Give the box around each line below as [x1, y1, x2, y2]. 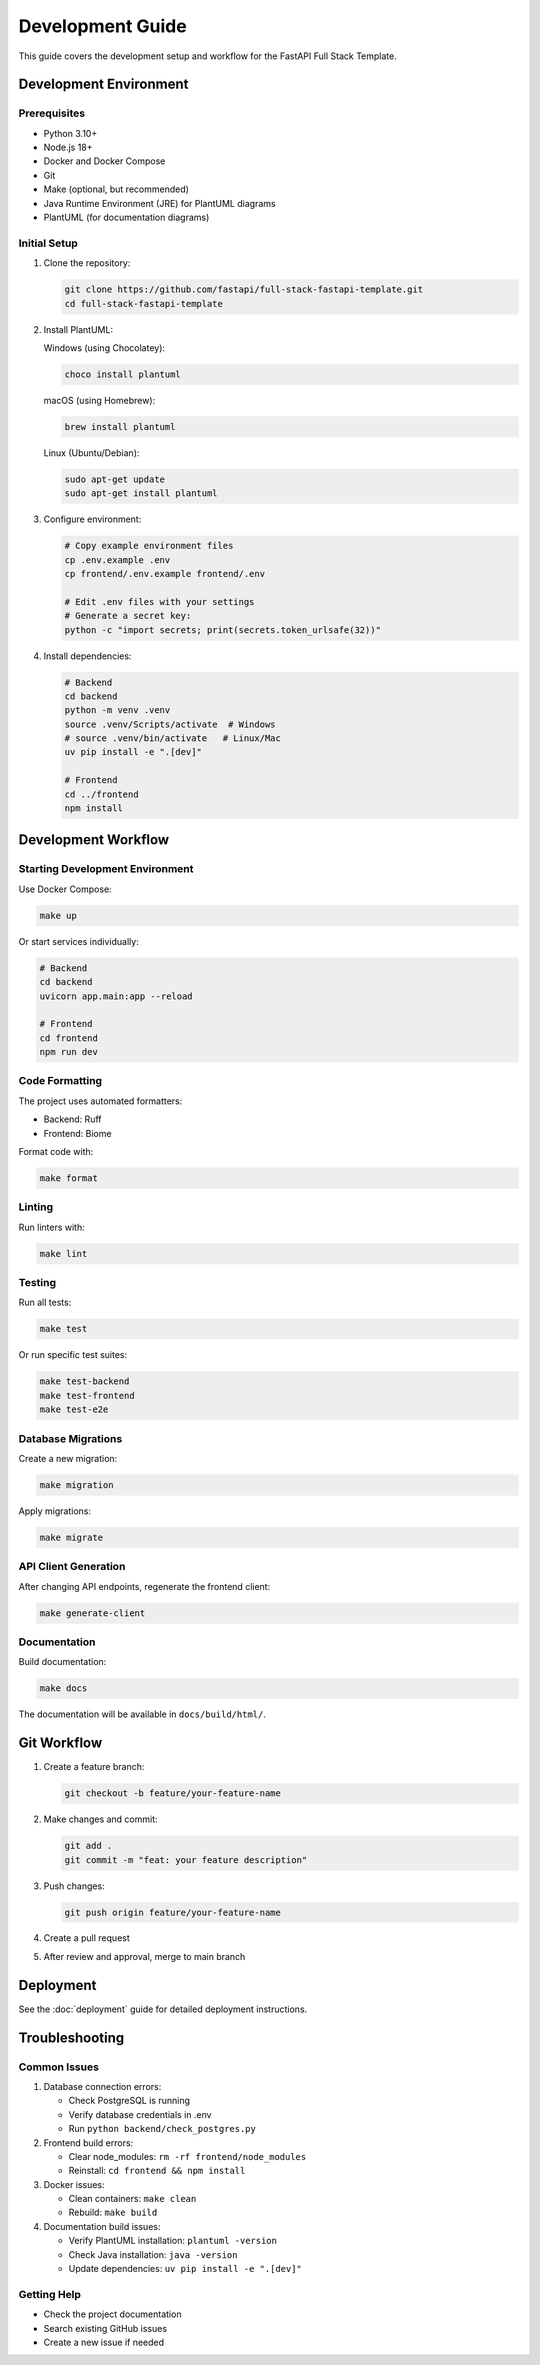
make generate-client [39, 1607, 146, 1619]
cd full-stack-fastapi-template [64, 298, 224, 309]
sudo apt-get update [64, 473, 165, 485]
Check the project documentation [43, 2308, 182, 2320]
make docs [39, 1683, 88, 1694]
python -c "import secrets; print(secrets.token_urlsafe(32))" [64, 624, 382, 635]
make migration [39, 1479, 114, 1490]
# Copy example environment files [64, 540, 234, 552]
